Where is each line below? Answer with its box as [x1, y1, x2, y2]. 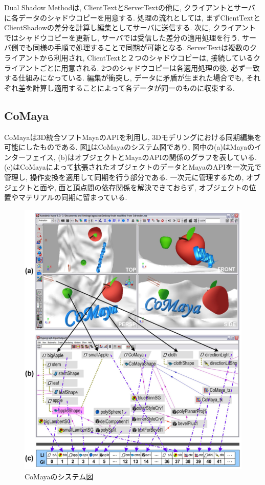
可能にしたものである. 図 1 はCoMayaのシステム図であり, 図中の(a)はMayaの [4, 142, 255, 152]
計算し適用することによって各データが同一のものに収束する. [32, 82, 235, 93]
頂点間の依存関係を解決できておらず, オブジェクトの [73, 181, 249, 192]
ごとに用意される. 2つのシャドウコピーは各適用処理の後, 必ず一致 [39, 62, 260, 73]
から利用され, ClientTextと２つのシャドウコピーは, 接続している [39, 52, 254, 63]
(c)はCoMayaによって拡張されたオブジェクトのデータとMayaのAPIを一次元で [4, 161, 262, 172]
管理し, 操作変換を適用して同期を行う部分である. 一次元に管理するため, [4, 171, 244, 182]
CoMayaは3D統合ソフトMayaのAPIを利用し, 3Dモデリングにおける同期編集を [4, 131, 262, 142]
